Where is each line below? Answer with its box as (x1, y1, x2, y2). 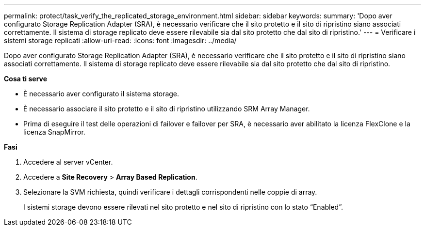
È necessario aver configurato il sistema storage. (23, 90, 180, 98)
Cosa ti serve (4, 75, 48, 83)
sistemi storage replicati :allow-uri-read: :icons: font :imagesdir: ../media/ (4, 36, 237, 45)
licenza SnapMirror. (23, 128, 85, 136)
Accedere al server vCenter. (23, 158, 113, 166)
